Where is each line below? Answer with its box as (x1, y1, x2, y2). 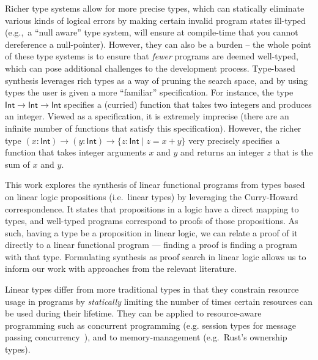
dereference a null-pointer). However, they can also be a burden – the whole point (5, 37, 311, 50)
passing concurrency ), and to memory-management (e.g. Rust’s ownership (5, 331, 287, 343)
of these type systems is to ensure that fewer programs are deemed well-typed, (5, 50, 298, 62)
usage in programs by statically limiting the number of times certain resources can (5, 294, 312, 307)
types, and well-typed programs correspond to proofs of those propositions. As (5, 214, 298, 227)
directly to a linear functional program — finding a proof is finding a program (5, 238, 297, 251)
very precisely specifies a (188, 133, 280, 146)
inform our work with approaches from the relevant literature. (5, 262, 237, 275)
